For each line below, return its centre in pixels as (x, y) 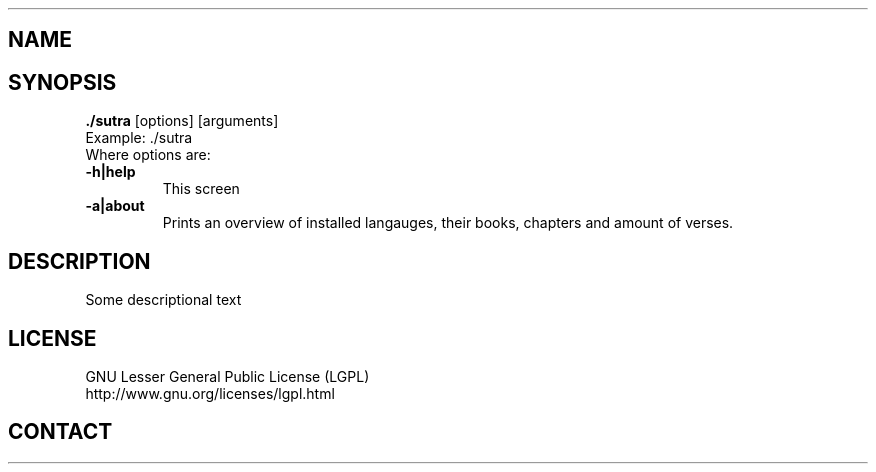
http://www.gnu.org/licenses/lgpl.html (210, 393)
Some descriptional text (163, 300)
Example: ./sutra (139, 138)
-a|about (115, 206)
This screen (201, 189)
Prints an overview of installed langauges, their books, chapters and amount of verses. (448, 223)
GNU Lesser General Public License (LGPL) (227, 376)
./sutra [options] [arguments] (182, 121)
